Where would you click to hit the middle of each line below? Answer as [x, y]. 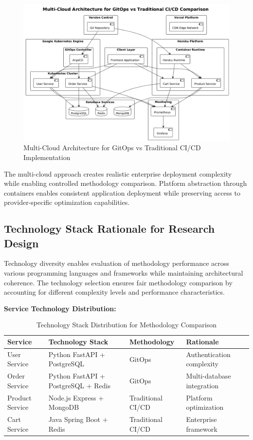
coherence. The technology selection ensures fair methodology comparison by [118, 282]
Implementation [47, 157]
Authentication [208, 354]
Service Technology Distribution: [60, 308]
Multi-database [208, 376]
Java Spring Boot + [78, 419]
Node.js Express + [76, 397]
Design [21, 243]
